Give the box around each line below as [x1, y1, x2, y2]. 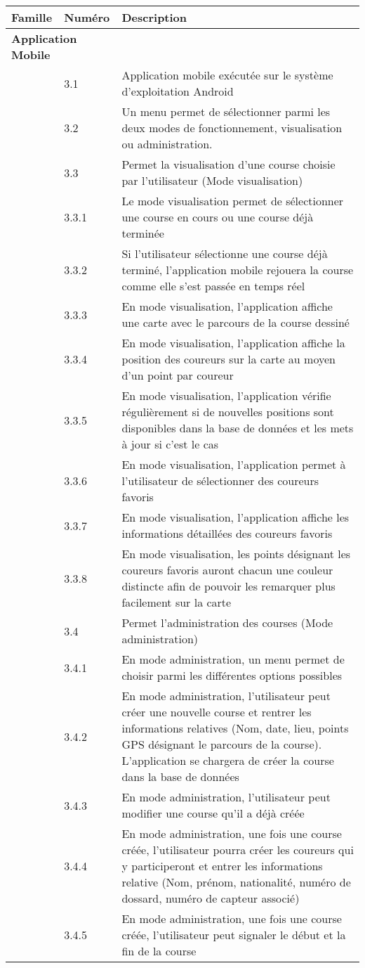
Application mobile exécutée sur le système [121, 67, 333, 83]
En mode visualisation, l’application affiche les [121, 509, 350, 525]
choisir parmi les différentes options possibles [121, 667, 343, 683]
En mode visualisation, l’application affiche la [121, 335, 345, 351]
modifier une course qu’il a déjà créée [121, 805, 305, 821]
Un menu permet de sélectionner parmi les [121, 103, 331, 120]
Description [121, 9, 187, 25]
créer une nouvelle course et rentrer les [121, 704, 312, 720]
